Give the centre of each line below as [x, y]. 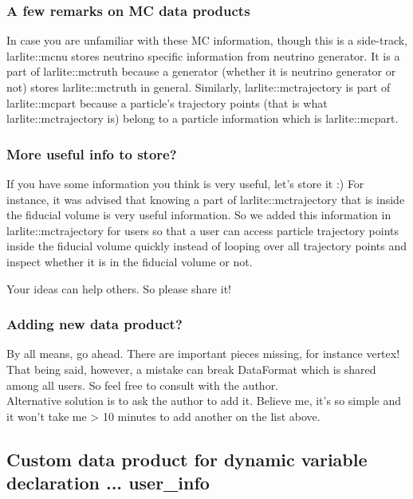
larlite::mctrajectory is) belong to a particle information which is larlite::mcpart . [203, 118]
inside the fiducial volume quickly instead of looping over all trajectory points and [207, 246]
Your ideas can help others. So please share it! [119, 288]
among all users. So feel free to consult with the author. [143, 385]
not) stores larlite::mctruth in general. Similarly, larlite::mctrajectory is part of [199, 87]
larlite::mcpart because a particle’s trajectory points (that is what [167, 102]
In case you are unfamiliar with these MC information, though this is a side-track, [207, 40]
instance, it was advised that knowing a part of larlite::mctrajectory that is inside [206, 199]
